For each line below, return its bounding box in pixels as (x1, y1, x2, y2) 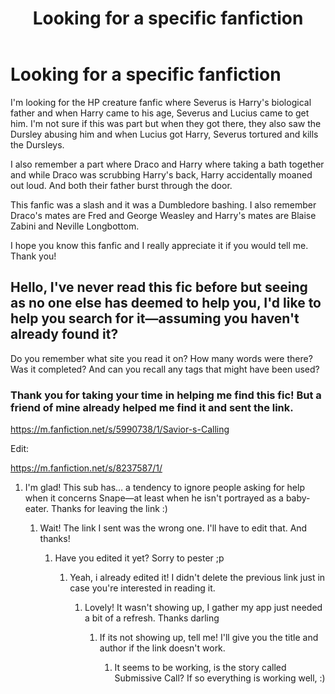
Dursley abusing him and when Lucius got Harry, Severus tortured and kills (10, 128, 319, 140)
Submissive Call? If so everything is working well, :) (114, 672, 326, 684)
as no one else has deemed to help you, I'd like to (10, 295, 322, 312)
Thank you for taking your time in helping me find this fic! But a (10, 388, 322, 402)
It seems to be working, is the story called (114, 662, 287, 674)
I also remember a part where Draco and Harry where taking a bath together (10, 158, 325, 170)
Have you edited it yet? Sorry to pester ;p (54, 552, 225, 564)
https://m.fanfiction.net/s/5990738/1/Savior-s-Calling (10, 423, 230, 436)
